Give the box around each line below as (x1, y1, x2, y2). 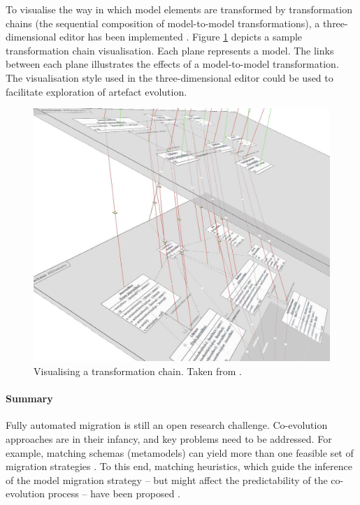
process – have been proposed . (48, 486, 180, 501)
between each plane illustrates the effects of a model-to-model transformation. (6, 57, 339, 71)
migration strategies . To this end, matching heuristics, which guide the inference (6, 459, 352, 474)
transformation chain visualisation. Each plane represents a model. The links (6, 43, 334, 57)
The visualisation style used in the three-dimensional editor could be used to (6, 70, 333, 85)
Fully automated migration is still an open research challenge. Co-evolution (6, 418, 328, 432)
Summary (6, 391, 53, 406)
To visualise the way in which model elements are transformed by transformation (6, 2, 353, 16)
